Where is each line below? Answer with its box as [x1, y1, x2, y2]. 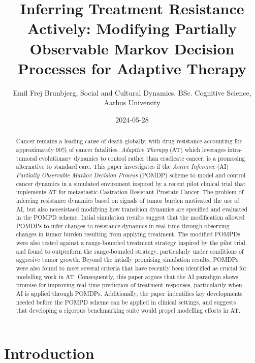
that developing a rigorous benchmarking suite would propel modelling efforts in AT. [16, 306, 241, 315]
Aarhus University [104, 97, 161, 108]
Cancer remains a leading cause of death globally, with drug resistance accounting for [16, 137, 242, 145]
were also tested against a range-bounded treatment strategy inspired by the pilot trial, [16, 238, 247, 247]
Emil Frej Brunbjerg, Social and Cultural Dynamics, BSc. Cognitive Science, [13, 87, 251, 98]
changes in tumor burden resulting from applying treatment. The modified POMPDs [16, 230, 240, 238]
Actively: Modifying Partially [27, 18, 237, 39]
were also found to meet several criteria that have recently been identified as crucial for [16, 264, 247, 273]
